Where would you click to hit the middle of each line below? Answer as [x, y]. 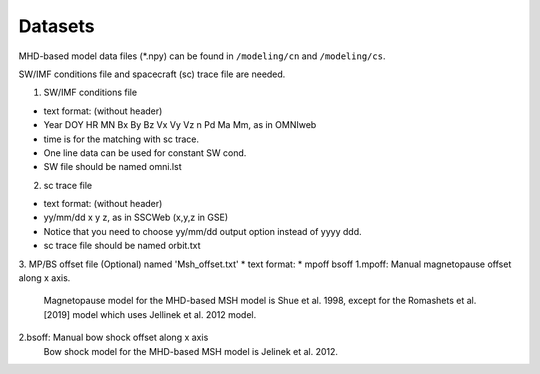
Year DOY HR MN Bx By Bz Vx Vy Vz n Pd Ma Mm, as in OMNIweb [180, 125]
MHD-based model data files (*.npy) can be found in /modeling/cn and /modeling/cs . [202, 56]
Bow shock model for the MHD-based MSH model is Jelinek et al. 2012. [191, 351]
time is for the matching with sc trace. [121, 139]
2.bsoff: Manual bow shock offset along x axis [113, 337]
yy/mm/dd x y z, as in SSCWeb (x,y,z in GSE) [136, 217]
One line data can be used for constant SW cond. [145, 152]
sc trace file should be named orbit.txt [122, 246]
